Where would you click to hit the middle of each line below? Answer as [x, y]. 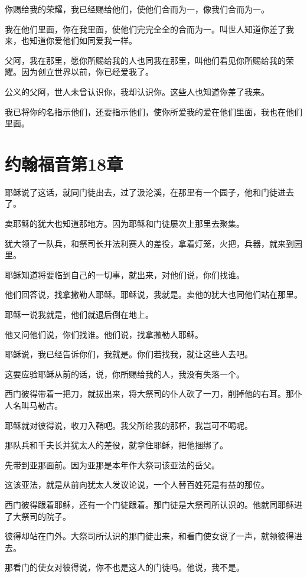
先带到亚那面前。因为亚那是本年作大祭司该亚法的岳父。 [112, 464]
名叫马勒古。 [37, 405]
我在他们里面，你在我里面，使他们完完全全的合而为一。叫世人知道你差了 [145, 29]
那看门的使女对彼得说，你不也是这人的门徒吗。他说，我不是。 [125, 567]
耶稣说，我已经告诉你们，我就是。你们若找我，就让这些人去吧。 [129, 354]
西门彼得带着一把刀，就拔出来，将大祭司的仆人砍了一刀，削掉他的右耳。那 [149, 394]
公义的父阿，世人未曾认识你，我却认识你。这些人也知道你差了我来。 [137, 91]
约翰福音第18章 [64, 163]
